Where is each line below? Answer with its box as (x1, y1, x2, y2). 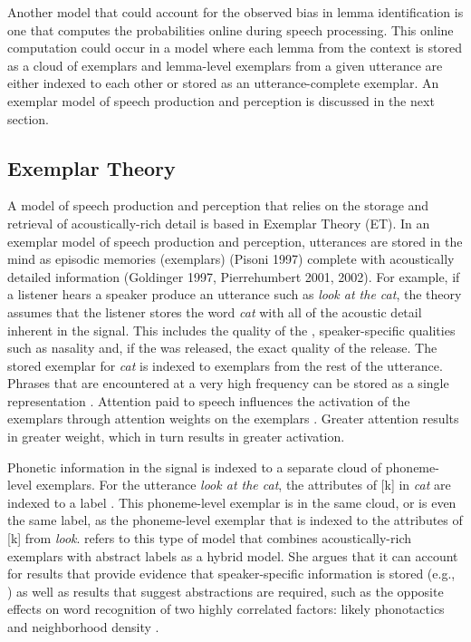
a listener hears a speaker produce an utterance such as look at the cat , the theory (7, 285, 462, 304)
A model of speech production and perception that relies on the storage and (7, 196, 429, 215)
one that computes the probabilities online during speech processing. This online (7, 20, 454, 39)
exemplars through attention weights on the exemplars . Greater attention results (7, 409, 459, 428)
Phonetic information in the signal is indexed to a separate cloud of (7, 457, 382, 476)
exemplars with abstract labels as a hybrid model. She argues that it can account (7, 546, 458, 565)
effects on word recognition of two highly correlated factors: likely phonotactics (7, 599, 445, 618)
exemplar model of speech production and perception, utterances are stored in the (7, 231, 463, 250)
